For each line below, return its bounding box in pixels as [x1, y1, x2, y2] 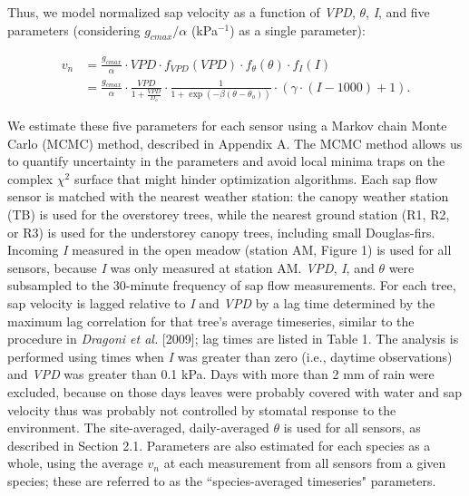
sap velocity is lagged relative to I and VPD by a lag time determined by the [7, 294, 435, 313]
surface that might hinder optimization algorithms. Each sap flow [73, 169, 438, 188]
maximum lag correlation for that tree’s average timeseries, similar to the [7, 311, 415, 330]
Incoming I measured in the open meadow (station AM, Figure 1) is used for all [7, 240, 452, 259]
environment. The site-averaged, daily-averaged [7, 418, 269, 437]
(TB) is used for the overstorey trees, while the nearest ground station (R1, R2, [7, 205, 450, 224]
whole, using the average [7, 453, 143, 472]
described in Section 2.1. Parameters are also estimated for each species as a [7, 435, 431, 454]
